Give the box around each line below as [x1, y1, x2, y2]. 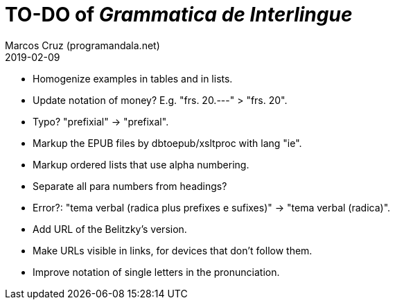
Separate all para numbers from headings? [33, 180, 227, 192]
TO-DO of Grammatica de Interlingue [5, 3, 353, 26]
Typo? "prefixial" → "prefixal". [33, 115, 169, 128]
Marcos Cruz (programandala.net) [5, 39, 160, 51]
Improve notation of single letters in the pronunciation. [33, 265, 280, 278]
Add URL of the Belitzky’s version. [33, 223, 187, 235]
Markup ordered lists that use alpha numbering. [33, 158, 249, 171]
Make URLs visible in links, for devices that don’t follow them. [33, 244, 313, 256]
